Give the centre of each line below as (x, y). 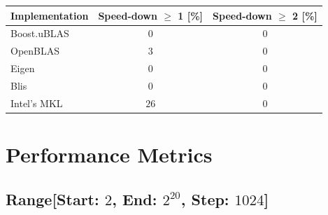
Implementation (50, 15)
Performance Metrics (109, 154)
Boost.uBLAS (40, 33)
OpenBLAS (35, 51)
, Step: (205, 199)
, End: (135, 199)
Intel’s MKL (37, 103)
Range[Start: (52, 199)
